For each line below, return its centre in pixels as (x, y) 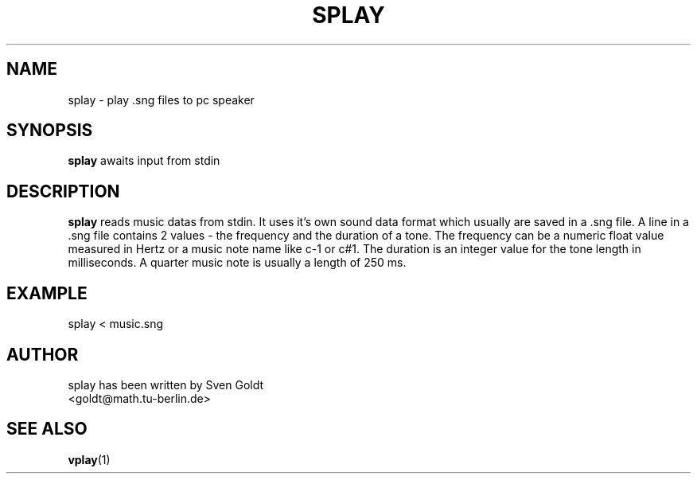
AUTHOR (43, 354)
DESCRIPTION (63, 191)
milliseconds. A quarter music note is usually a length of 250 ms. (237, 263)
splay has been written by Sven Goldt (166, 384)
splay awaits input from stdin (144, 161)
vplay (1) (89, 459)
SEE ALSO (47, 429)
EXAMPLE (47, 293)
